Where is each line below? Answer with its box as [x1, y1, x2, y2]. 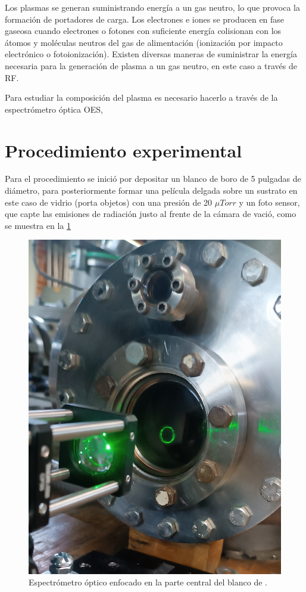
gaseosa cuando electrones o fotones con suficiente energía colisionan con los [5, 24, 282, 37]
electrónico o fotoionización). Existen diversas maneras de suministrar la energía [5, 48, 297, 60]
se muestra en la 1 [5, 219, 71, 231]
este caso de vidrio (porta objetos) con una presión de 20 [5, 196, 213, 208]
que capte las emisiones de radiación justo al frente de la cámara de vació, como [5, 207, 296, 220]
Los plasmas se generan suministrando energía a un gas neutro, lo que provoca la [5, 1, 300, 13]
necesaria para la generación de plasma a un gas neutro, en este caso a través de [5, 59, 297, 72]
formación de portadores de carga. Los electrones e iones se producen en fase [5, 13, 285, 25]
